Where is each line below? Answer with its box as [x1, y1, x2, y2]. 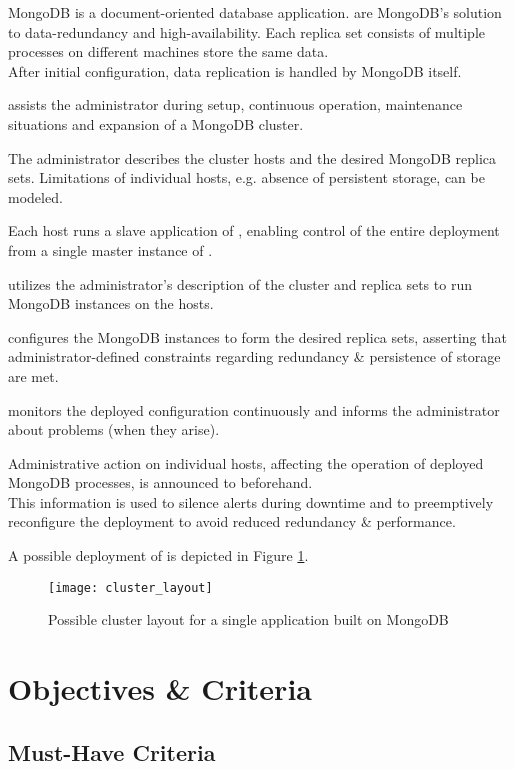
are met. [8, 365, 59, 386]
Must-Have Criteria [8, 736, 216, 767]
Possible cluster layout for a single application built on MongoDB [48, 609, 449, 630]
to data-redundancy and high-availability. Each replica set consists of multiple [8, 21, 486, 42]
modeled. [8, 186, 63, 207]
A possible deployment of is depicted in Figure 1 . [8, 545, 309, 566]
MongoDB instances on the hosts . [8, 293, 214, 314]
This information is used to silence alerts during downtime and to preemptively [8, 491, 494, 512]
